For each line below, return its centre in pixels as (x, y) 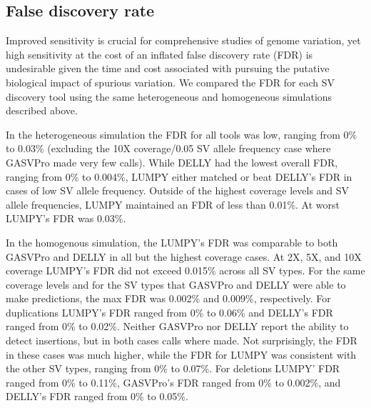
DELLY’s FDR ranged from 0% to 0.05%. (97, 396)
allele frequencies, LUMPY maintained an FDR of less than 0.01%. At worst (173, 204)
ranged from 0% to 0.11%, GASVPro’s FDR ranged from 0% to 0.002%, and (173, 382)
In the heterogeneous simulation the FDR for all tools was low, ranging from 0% (182, 134)
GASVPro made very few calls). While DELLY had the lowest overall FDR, (172, 162)
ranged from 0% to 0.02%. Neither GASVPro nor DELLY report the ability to (177, 326)
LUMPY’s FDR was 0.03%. (66, 218)
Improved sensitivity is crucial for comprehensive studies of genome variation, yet (183, 40)
